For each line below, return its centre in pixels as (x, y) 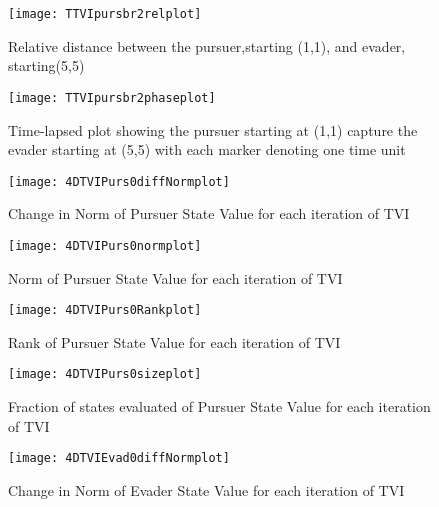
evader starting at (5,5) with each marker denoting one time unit (207, 149)
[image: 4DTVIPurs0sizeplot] (105, 374)
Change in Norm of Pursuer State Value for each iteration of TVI (209, 213)
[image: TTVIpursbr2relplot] (105, 14)
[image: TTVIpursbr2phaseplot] (112, 97)
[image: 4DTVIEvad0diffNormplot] (119, 458)
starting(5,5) (46, 65)
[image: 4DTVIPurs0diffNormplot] (119, 181)
